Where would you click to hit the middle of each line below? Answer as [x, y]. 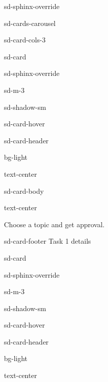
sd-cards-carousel [30, 23]
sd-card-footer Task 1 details [48, 241]
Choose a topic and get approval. [54, 224]
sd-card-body [24, 191]
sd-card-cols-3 [25, 40]
